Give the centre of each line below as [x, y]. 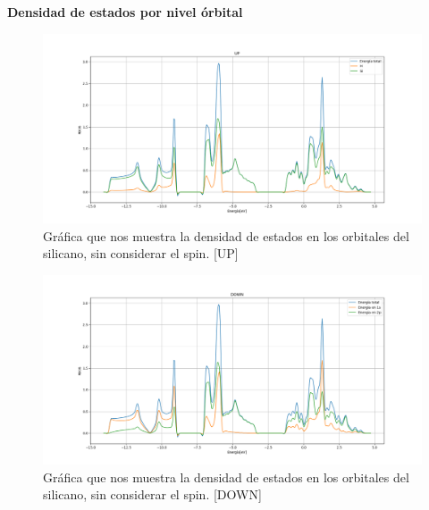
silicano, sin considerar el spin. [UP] [141, 253]
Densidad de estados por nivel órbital [125, 12]
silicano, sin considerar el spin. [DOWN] [152, 494]
